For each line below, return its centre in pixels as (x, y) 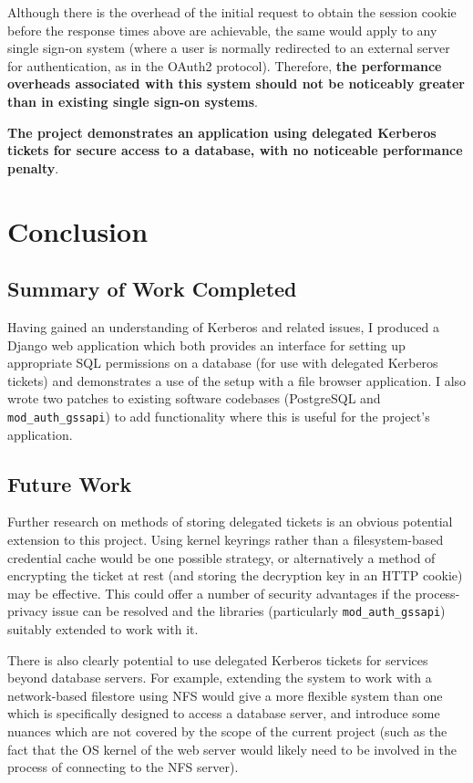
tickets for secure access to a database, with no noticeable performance (235, 150)
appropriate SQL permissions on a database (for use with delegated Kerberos (223, 363)
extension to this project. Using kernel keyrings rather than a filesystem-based (226, 539)
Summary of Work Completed (152, 289)
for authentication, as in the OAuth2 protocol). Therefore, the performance (225, 65)
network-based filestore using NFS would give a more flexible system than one (225, 695)
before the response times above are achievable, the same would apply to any (222, 30)
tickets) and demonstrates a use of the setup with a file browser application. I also (237, 380)
